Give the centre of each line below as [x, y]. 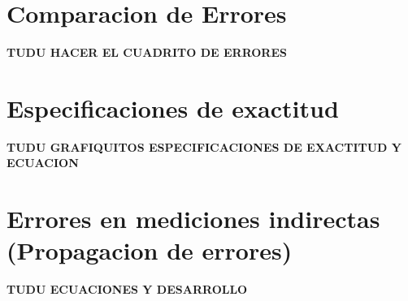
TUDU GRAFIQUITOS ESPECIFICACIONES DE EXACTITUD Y [204, 146]
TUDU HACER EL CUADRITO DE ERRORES [147, 52]
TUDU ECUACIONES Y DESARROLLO [127, 289]
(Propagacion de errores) [150, 250]
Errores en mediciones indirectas [193, 219]
